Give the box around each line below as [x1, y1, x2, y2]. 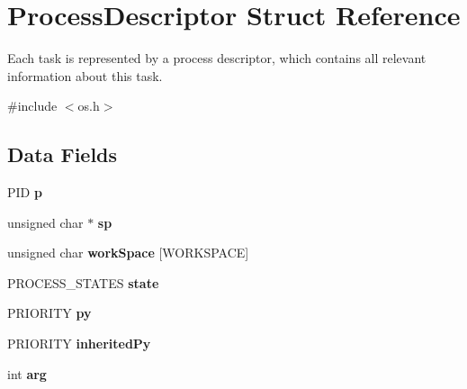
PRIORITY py [7, 303, 92, 322]
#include [7, 96, 58, 115]
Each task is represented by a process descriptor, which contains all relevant [7, 49, 427, 68]
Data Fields [7, 140, 118, 168]
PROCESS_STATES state [7, 273, 159, 292]
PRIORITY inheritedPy [7, 334, 151, 353]
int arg [7, 364, 47, 383]
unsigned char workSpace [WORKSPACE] [7, 243, 249, 262]
